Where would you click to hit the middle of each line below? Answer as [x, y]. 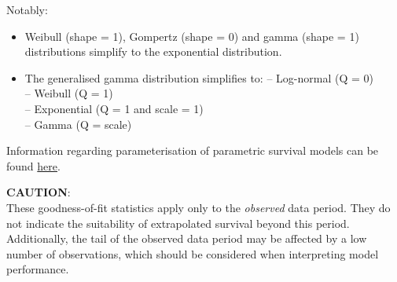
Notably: [27, 9]
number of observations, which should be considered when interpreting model [193, 253]
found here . [33, 165]
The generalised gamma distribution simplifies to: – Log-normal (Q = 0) [199, 77]
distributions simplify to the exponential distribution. [153, 51]
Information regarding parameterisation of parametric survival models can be [193, 150]
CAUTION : [39, 192]
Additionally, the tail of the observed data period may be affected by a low [187, 238]
